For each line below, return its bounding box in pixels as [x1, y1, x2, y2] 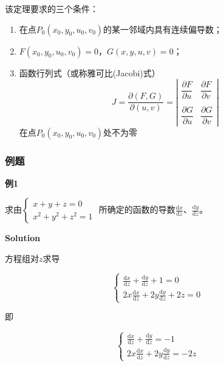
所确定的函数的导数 [98, 203, 175, 216]
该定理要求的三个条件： [5, 2, 98, 15]
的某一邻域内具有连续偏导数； [103, 22, 223, 35]
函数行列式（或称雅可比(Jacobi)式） [19, 66, 160, 79]
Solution [5, 231, 41, 244]
